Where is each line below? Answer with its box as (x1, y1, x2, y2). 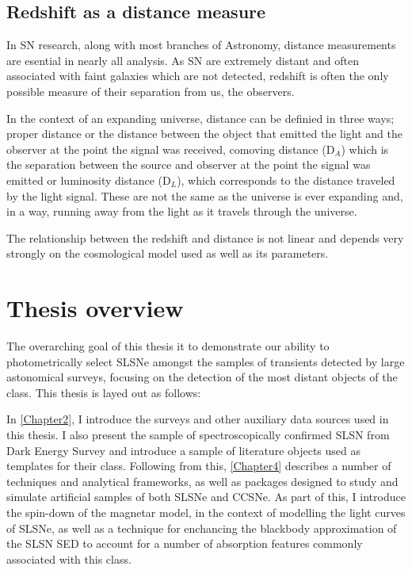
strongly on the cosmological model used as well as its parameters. (6, 245, 329, 262)
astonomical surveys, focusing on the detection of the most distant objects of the (6, 369, 398, 385)
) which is (341, 140, 389, 157)
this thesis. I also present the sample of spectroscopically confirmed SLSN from (6, 427, 390, 443)
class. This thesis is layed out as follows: (6, 384, 201, 400)
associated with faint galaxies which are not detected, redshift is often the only (6, 67, 389, 84)
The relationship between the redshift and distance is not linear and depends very (6, 229, 404, 246)
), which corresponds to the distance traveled (177, 171, 395, 188)
